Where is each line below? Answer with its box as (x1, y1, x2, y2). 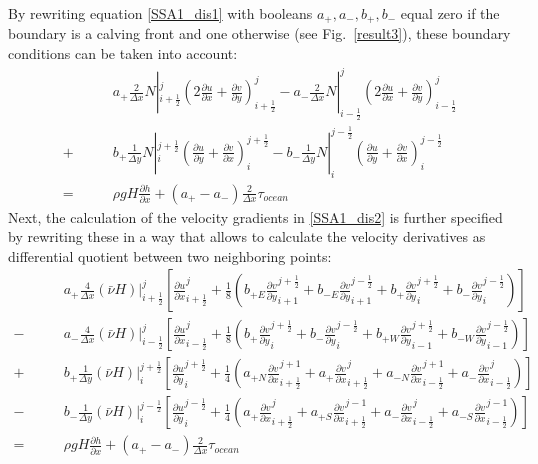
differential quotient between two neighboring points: (8, 245, 332, 266)
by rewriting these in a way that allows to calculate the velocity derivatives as (8, 226, 486, 247)
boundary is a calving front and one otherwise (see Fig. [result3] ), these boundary (8, 23, 511, 44)
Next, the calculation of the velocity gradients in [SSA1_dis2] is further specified (8, 206, 503, 227)
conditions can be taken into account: (8, 43, 238, 64)
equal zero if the (400, 3, 500, 23)
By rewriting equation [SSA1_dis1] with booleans (8, 3, 313, 23)
